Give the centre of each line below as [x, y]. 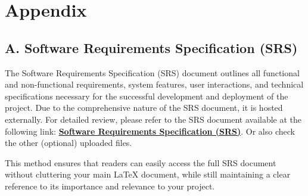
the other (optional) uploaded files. [69, 143]
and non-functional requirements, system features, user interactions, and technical [154, 84]
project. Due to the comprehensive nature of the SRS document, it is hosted [144, 108]
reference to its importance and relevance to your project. [110, 186]
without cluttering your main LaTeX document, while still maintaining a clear [148, 174]
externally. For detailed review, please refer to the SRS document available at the [153, 119]
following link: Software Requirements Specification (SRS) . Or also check [150, 131]
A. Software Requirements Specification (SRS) [151, 47]
